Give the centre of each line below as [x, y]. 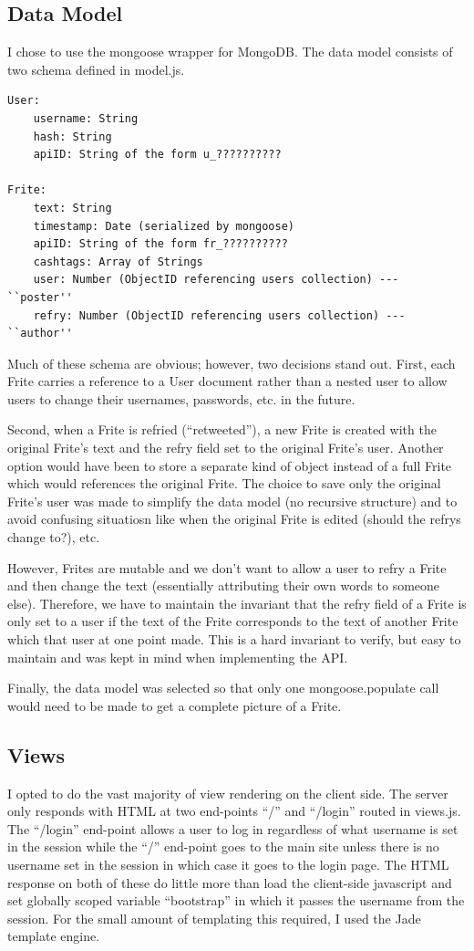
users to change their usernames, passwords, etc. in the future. [181, 398]
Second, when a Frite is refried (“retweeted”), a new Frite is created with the [222, 429]
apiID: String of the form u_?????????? [157, 155]
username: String [86, 118]
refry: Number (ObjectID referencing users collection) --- [219, 315]
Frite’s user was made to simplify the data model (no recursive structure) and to [232, 501]
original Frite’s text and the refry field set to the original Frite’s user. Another [226, 448]
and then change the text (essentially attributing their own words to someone [224, 585]
